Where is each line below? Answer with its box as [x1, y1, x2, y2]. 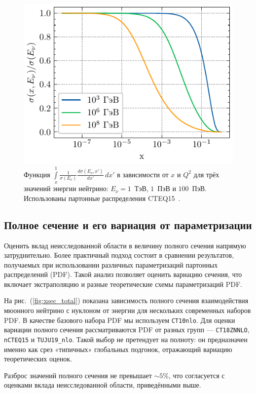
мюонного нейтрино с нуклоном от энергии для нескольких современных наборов [4, 305, 251, 315]
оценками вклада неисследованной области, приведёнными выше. [4, 380, 201, 390]
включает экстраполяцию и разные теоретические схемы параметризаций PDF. [4, 278, 242, 289]
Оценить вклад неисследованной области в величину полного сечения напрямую [4, 240, 246, 250]
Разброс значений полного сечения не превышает [4, 370, 152, 380]
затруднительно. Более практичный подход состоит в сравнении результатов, [4, 250, 234, 260]
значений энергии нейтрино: [24, 183, 109, 194]
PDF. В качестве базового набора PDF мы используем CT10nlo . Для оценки [4, 314, 235, 325]
